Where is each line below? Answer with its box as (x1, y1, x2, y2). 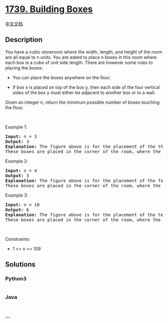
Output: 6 (5, 207, 29, 212)
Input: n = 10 (5, 202, 40, 207)
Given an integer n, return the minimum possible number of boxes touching (5, 99, 160, 105)
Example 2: (5, 158, 28, 164)
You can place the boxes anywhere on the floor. (12, 74, 111, 81)
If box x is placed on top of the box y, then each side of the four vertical (12, 84, 160, 90)
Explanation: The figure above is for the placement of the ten (5, 212, 166, 217)
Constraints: (5, 236, 30, 242)
